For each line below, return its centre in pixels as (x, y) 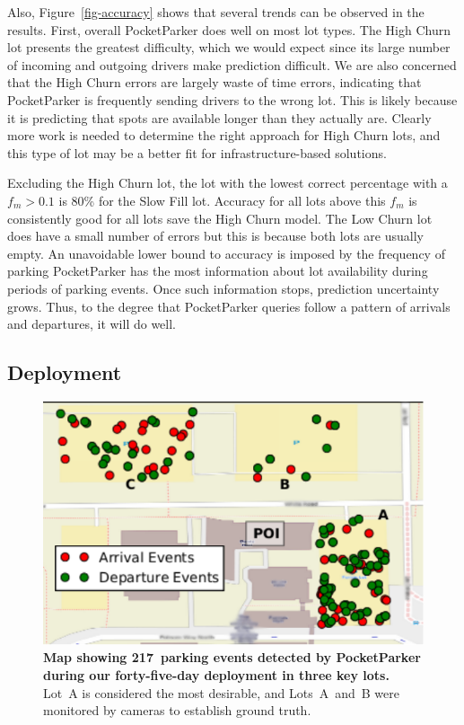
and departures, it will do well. (92, 324)
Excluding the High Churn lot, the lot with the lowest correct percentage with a (228, 183)
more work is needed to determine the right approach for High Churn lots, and (224, 135)
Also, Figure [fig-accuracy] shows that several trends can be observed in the (216, 12)
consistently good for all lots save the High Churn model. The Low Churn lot (220, 218)
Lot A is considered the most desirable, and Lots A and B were (221, 692)
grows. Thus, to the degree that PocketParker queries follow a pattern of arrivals (229, 306)
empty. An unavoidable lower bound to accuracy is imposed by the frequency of (226, 253)
